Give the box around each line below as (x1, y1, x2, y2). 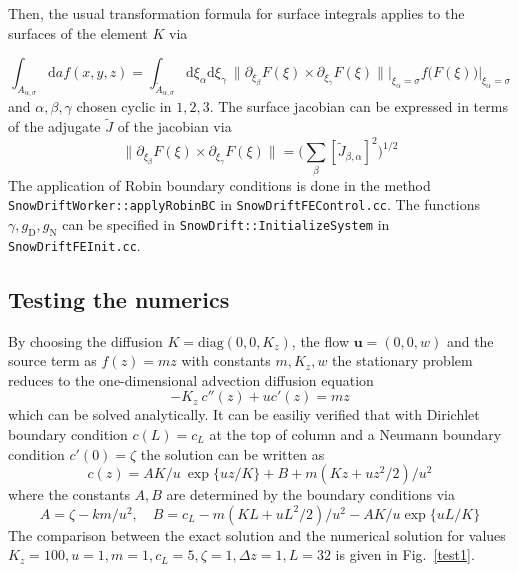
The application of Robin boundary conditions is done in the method (8, 174, 431, 195)
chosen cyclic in (76, 96, 172, 117)
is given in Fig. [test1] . (335, 544, 475, 565)
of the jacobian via (117, 116, 232, 137)
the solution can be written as (140, 443, 325, 464)
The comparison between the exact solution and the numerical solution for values (8, 524, 506, 545)
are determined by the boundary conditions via (166, 484, 455, 505)
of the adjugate (8, 116, 101, 137)
